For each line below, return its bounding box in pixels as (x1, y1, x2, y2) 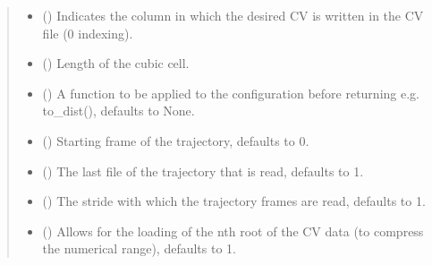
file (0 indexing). (42, 23, 133, 42)
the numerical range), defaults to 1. (42, 239, 236, 258)
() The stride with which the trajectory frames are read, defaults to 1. (42, 192, 426, 210)
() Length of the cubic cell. (42, 54, 190, 73)
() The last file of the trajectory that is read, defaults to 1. (42, 161, 364, 180)
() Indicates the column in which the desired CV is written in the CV (42, 6, 424, 24)
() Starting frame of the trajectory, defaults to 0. (42, 131, 309, 150)
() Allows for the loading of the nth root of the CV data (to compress (42, 221, 424, 240)
